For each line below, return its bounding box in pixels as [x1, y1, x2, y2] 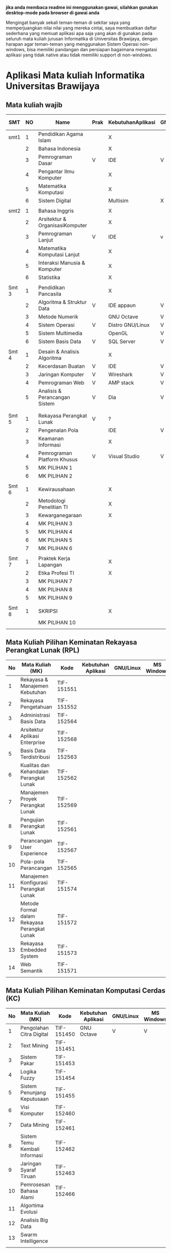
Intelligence [20, 1237, 48, 1244]
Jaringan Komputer [38, 371, 84, 378]
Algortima [20, 1202, 44, 1209]
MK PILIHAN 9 [38, 594, 73, 601]
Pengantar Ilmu [38, 168, 75, 175]
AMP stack [108, 379, 134, 386]
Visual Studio [108, 453, 140, 460]
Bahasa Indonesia [38, 145, 81, 152]
